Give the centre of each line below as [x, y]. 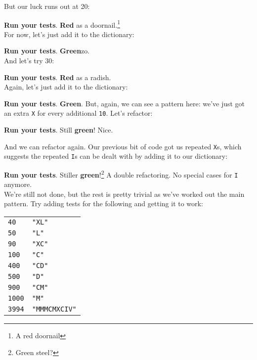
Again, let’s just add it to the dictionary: [66, 87]
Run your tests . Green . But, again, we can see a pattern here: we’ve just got [125, 103]
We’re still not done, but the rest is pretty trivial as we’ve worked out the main [124, 194]
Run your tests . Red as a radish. [58, 77]
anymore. [18, 184]
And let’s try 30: [29, 61]
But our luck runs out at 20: [47, 6]
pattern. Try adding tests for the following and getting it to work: [104, 203]
